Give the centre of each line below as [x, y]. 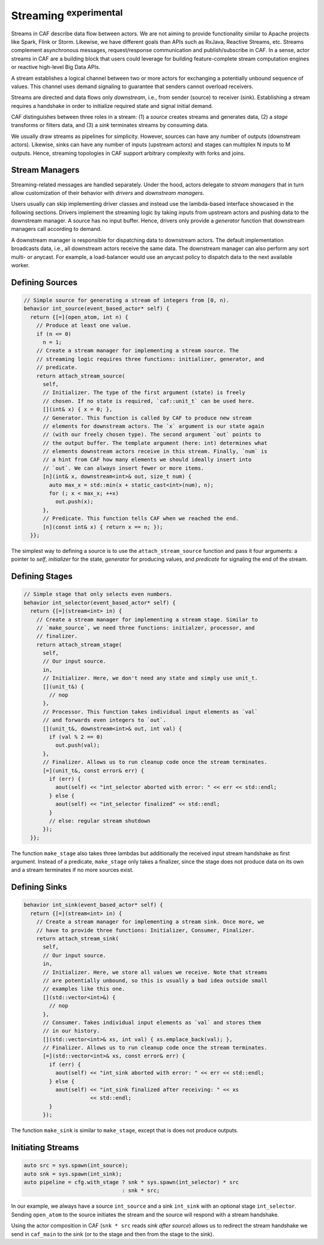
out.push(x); [74, 502]
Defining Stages [42, 577]
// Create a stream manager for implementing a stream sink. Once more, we [150, 922]
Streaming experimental [67, 14]
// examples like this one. [84, 989]
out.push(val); [77, 745]
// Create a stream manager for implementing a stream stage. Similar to [147, 620]
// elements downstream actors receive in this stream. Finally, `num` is [155, 452]
